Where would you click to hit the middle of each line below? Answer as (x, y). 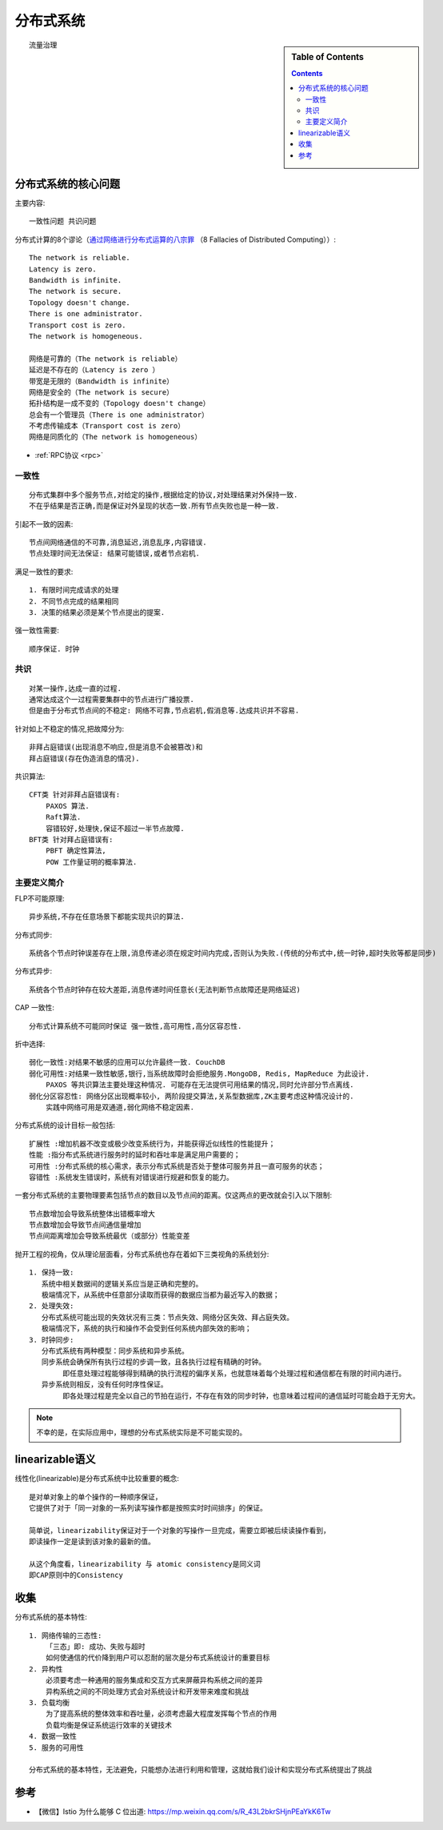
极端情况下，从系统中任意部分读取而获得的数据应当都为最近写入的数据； (160, 1295)
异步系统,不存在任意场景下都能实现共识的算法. (107, 917)
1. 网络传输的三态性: (66, 1635)
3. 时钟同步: (52, 1340)
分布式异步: (34, 971)
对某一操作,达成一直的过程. (75, 688)
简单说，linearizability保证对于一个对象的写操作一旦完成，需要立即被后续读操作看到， (180, 1530)
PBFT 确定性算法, (76, 851)
